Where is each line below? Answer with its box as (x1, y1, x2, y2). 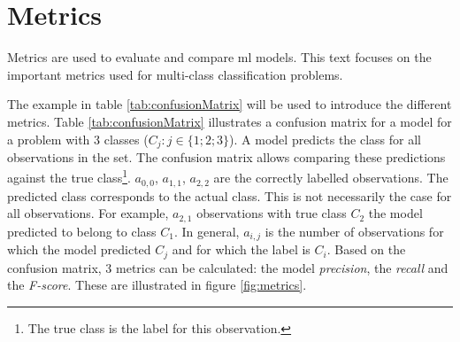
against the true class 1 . (7, 166, 131, 187)
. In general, (173, 222, 240, 240)
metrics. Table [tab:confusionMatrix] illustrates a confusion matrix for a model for (7, 112, 452, 130)
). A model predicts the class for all (229, 129, 422, 148)
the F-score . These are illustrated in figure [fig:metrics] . (7, 276, 307, 294)
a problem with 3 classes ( (7, 129, 149, 148)
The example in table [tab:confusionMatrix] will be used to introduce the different (7, 95, 452, 113)
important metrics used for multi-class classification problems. (7, 65, 343, 83)
